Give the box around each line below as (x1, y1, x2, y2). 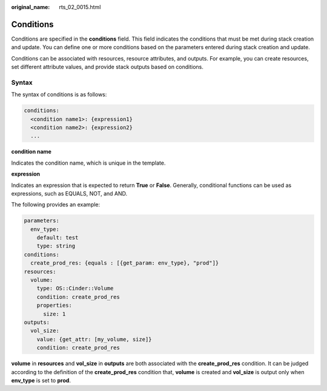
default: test (36, 234, 79, 241)
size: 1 (43, 310, 66, 317)
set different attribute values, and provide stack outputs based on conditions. (11, 64, 204, 71)
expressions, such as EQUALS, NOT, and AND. (11, 189, 128, 197)
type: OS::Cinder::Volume (36, 285, 114, 292)
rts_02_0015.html (59, 4, 101, 10)
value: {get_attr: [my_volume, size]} (36, 336, 152, 343)
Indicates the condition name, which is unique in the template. (11, 159, 166, 166)
